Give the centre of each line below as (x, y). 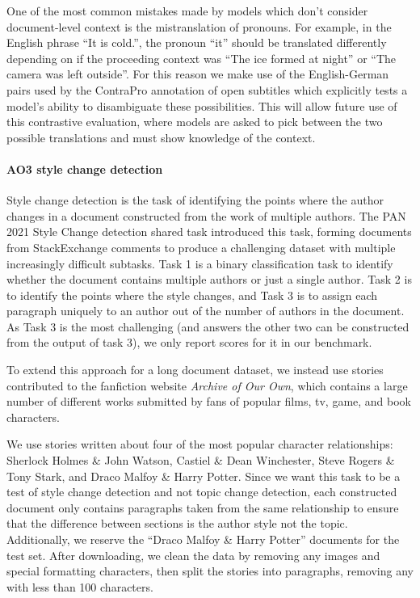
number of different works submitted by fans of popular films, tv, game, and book (209, 401)
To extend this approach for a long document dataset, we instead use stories (195, 370)
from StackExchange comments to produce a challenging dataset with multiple (201, 247)
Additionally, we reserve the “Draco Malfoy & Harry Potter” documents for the (203, 539)
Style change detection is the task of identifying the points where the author (195, 200)
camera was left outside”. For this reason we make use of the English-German (198, 74)
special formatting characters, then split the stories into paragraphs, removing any (210, 571)
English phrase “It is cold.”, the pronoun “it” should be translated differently (197, 42)
